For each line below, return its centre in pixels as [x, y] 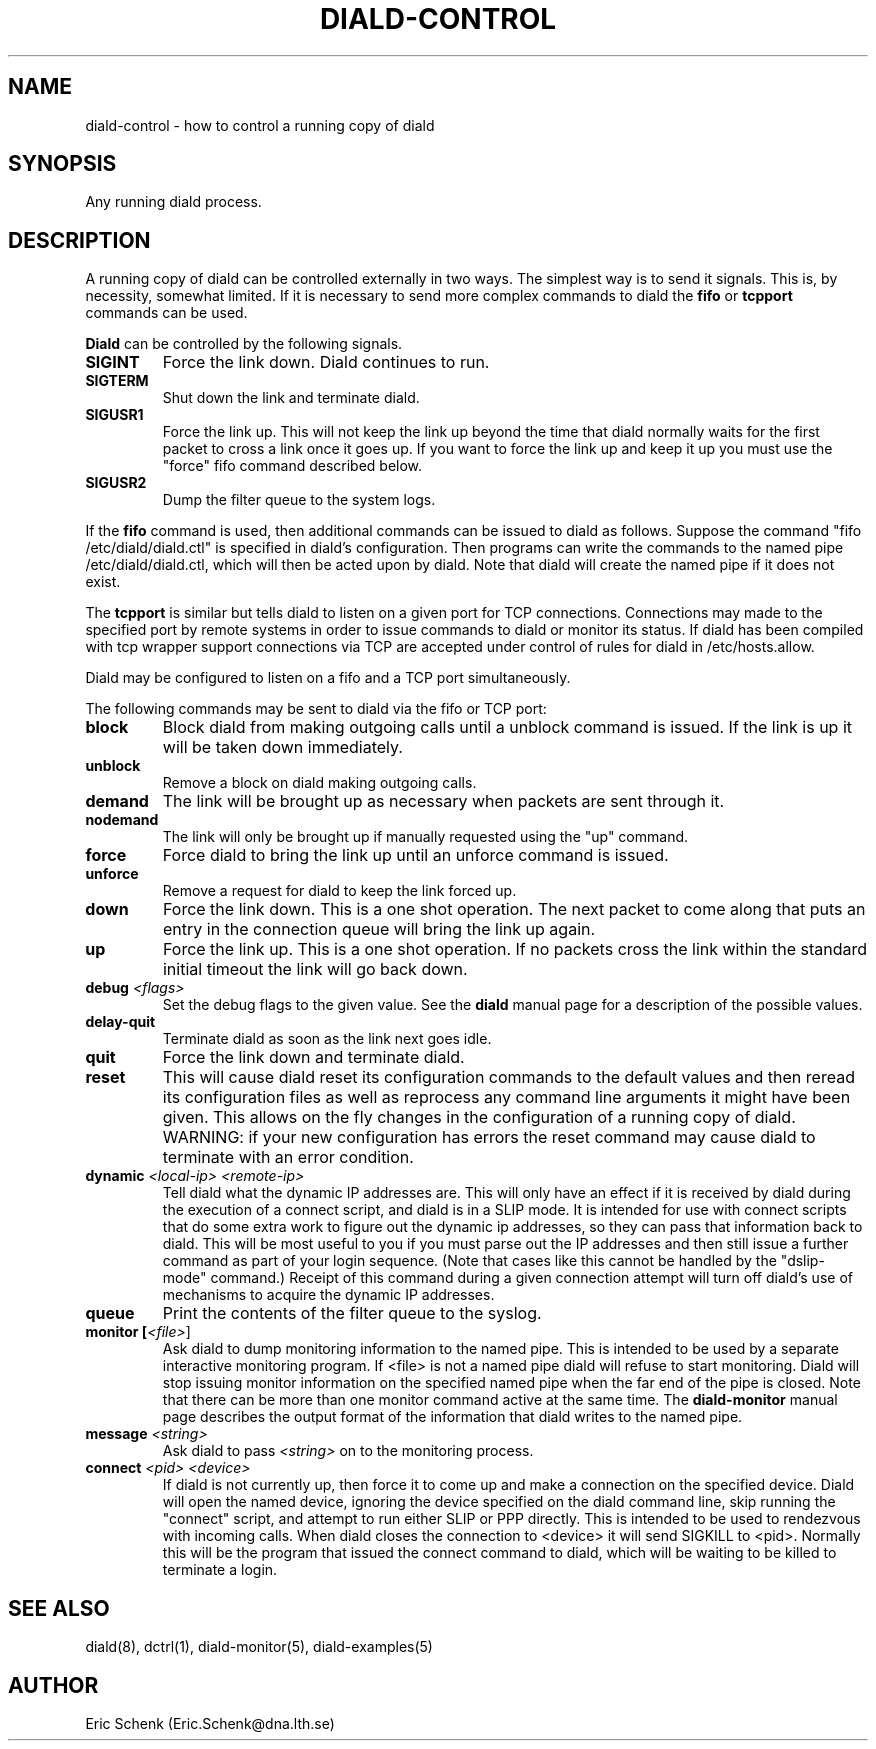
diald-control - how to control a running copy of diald [260, 125]
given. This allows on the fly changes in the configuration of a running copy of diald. [479, 1117]
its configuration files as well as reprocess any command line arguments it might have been [506, 1097]
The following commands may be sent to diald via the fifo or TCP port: [316, 709]
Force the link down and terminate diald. [313, 1057]
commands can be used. [166, 313]
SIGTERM [117, 381]
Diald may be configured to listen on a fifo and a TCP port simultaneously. [328, 678]
